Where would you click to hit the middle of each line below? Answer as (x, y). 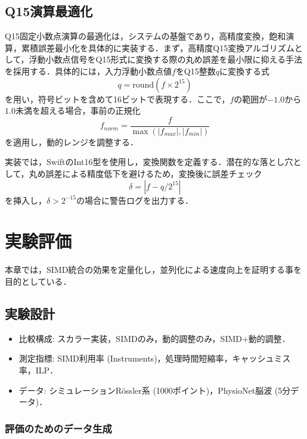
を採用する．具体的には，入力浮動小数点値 (88, 71)
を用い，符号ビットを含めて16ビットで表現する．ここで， (117, 99)
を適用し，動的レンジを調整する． (72, 141)
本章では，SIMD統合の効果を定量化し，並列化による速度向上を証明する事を (153, 270)
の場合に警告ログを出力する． (135, 200)
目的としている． (38, 281)
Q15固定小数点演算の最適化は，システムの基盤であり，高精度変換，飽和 (145, 36)
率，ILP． (38, 370)
